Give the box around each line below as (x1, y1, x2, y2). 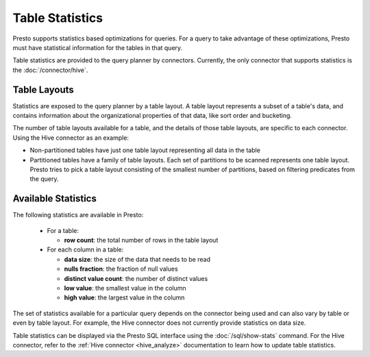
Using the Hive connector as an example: (12, 134, 129, 142)
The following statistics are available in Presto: (12, 211, 144, 219)
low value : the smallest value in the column (64, 284, 186, 292)
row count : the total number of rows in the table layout (64, 236, 219, 245)
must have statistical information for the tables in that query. (12, 43, 183, 51)
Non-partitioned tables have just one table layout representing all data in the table (29, 146, 260, 154)
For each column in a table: (47, 245, 124, 254)
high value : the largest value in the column (64, 293, 185, 301)
